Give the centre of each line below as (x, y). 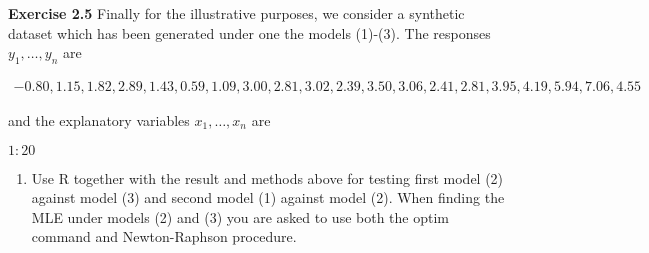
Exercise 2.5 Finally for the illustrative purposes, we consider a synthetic (236, 13)
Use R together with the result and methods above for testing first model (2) (267, 177)
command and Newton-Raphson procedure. (164, 236)
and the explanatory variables (99, 120)
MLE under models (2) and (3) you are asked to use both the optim (240, 216)
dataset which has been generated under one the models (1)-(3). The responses (249, 32)
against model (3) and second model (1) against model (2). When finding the (268, 197)
